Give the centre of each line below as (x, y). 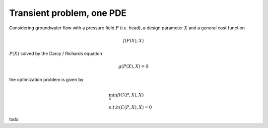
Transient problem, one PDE (68, 13)
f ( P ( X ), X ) (133, 40)
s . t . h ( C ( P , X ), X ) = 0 (130, 107)
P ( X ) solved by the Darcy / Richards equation (56, 54)
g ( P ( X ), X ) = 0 (134, 66)
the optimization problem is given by (46, 79)
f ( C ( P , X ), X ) (130, 95)
